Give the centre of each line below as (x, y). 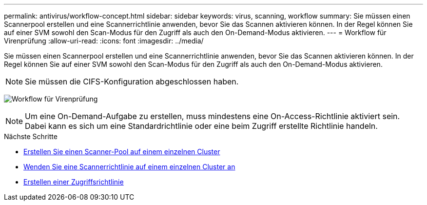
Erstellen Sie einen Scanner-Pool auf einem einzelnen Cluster (122, 152)
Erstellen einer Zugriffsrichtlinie (74, 182)
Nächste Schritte (31, 136)
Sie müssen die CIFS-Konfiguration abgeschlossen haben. (132, 82)
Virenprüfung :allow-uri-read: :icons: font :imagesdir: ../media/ (104, 41)
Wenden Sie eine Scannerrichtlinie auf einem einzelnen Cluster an (129, 167)
